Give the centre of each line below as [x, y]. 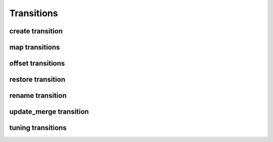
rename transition [38, 96]
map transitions [35, 47]
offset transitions [37, 63]
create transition [36, 31]
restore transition [37, 80]
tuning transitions [38, 128]
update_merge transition [49, 112]
